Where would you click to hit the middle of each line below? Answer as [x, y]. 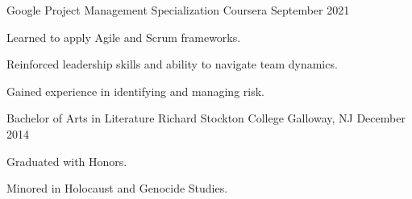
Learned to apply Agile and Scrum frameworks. [124, 37]
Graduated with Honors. [67, 161]
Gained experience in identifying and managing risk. [135, 91]
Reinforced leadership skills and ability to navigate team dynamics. [172, 64]
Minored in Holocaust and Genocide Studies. [117, 188]
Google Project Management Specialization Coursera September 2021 [178, 10]
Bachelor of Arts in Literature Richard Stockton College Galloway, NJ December [206, 118]
